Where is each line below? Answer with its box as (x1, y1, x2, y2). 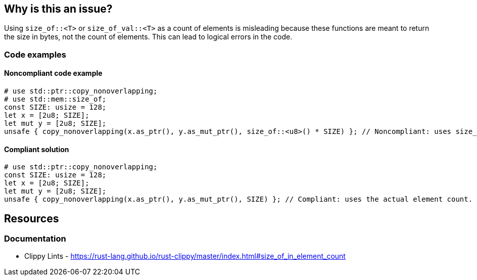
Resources (4, 212, 59, 225)
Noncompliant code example (4, 69, 103, 78)
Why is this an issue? (4, 3, 113, 15)
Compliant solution (4, 145, 69, 154)
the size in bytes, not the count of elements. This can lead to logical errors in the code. (4, 32, 293, 41)
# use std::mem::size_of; (4, 95, 107, 104)
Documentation (4, 234, 66, 244)
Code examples (4, 49, 67, 60)
